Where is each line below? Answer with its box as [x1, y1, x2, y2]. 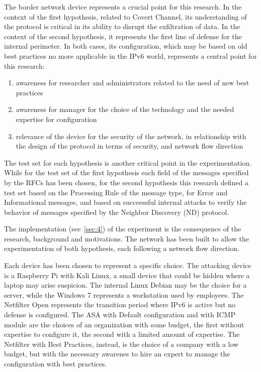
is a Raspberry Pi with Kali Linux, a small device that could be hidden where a [4, 270, 250, 280]
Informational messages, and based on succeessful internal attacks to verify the [4, 197, 247, 207]
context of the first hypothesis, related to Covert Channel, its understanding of [4, 11, 247, 22]
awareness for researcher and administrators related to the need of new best [16, 77, 249, 88]
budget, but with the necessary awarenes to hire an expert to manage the [4, 348, 230, 359]
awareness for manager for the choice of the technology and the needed [16, 104, 234, 114]
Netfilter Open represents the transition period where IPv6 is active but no [4, 299, 236, 310]
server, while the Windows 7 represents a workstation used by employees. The [4, 289, 244, 300]
